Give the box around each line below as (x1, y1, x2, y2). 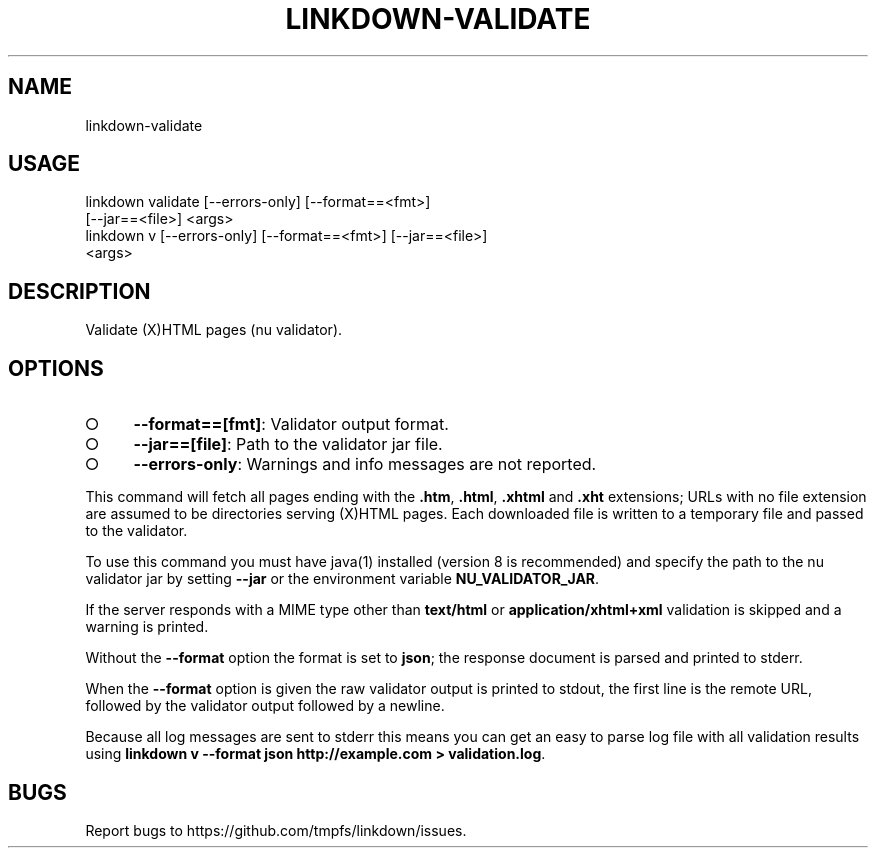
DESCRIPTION (8, 278, 151, 304)
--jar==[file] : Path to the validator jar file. (133, 434, 443, 455)
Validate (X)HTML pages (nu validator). (85, 321, 343, 339)
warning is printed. (85, 618, 209, 636)
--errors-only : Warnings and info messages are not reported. (133, 454, 597, 475)
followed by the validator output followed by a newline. (85, 697, 445, 715)
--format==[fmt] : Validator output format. (133, 414, 449, 435)
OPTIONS (8, 355, 104, 381)
